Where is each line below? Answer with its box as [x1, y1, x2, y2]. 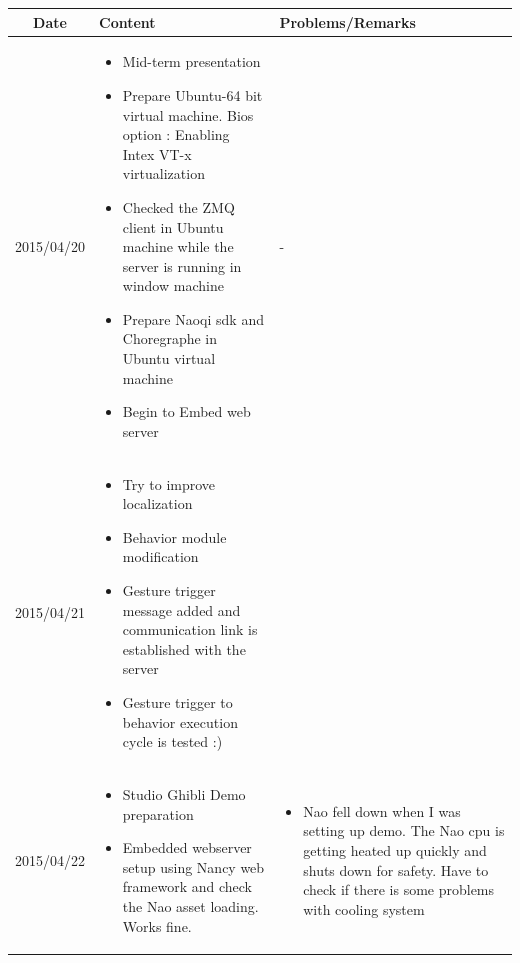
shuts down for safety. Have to [303, 859, 489, 880]
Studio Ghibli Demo [122, 784, 246, 805]
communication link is [122, 619, 258, 640]
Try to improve [122, 473, 216, 494]
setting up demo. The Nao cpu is [303, 820, 505, 841]
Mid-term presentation [122, 51, 261, 72]
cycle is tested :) [122, 731, 223, 752]
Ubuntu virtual [122, 348, 216, 369]
